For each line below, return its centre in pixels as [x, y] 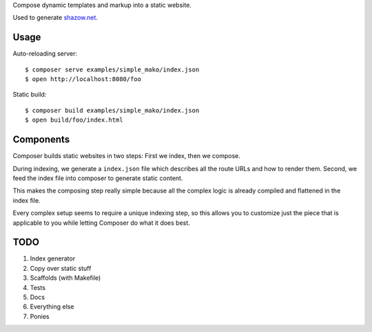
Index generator [53, 258]
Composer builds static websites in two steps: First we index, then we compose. [127, 156]
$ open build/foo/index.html [74, 120]
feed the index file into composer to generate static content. [98, 178]
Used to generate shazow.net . [55, 18]
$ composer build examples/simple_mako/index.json [112, 110]
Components [41, 140]
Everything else [52, 307]
